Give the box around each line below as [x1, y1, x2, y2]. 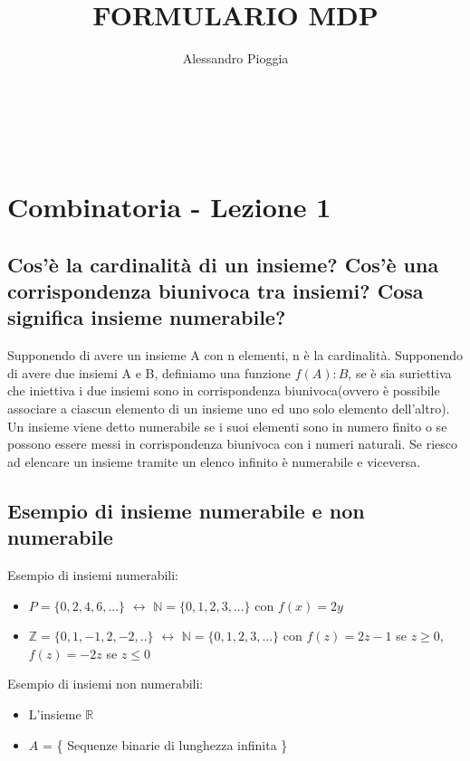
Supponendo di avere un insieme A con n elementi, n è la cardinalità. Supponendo [7, 346, 464, 365]
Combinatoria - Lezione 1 [7, 188, 331, 225]
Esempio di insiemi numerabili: [7, 566, 179, 585]
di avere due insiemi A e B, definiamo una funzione [7, 363, 291, 382]
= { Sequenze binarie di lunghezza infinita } [42, 735, 288, 754]
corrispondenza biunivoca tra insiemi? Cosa [7, 277, 424, 305]
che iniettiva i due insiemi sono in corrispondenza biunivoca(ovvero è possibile [7, 381, 440, 400]
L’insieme [28, 704, 82, 723]
